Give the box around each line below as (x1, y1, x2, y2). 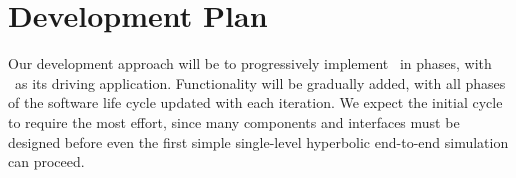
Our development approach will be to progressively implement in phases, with (8, 53, 492, 74)
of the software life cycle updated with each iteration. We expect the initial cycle (8, 92, 503, 113)
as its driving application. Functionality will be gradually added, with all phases (14, 72, 506, 93)
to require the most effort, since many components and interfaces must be (8, 111, 460, 132)
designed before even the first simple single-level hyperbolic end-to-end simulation (8, 131, 509, 152)
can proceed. (8, 151, 85, 172)
